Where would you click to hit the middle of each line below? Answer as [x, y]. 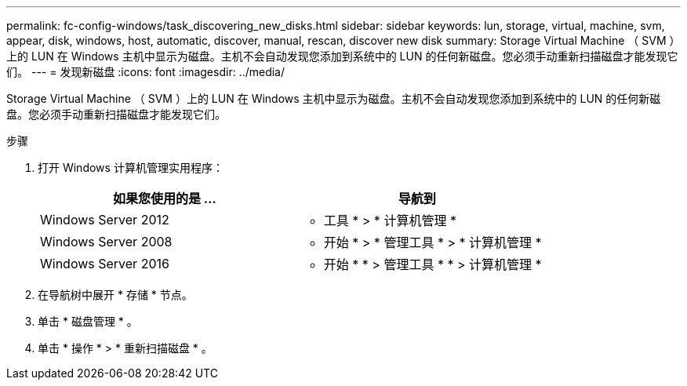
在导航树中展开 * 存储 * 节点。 [115, 295]
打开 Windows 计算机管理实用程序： [131, 168]
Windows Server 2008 [106, 242]
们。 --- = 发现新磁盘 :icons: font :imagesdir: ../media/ [146, 72]
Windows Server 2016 [105, 264]
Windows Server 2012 [105, 220]
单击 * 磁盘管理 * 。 [88, 321]
